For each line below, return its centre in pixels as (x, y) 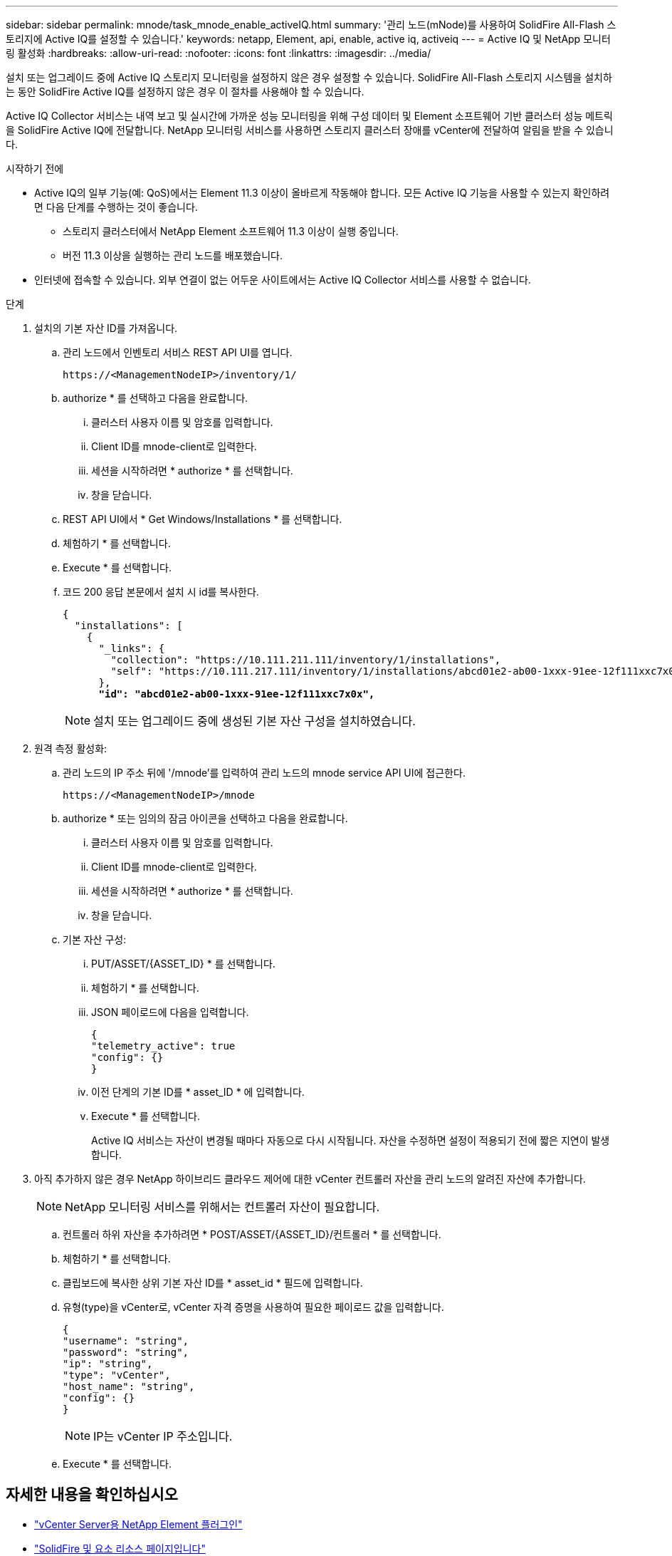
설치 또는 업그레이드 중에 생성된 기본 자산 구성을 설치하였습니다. (254, 721)
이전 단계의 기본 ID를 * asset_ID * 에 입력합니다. (198, 1092)
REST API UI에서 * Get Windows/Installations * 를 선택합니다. (203, 519)
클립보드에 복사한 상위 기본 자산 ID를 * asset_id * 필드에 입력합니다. (213, 1283)
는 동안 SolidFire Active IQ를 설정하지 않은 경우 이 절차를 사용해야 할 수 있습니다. (185, 92)
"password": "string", (126, 1352)
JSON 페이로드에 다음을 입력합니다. (170, 1012)
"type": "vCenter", (117, 1375)
